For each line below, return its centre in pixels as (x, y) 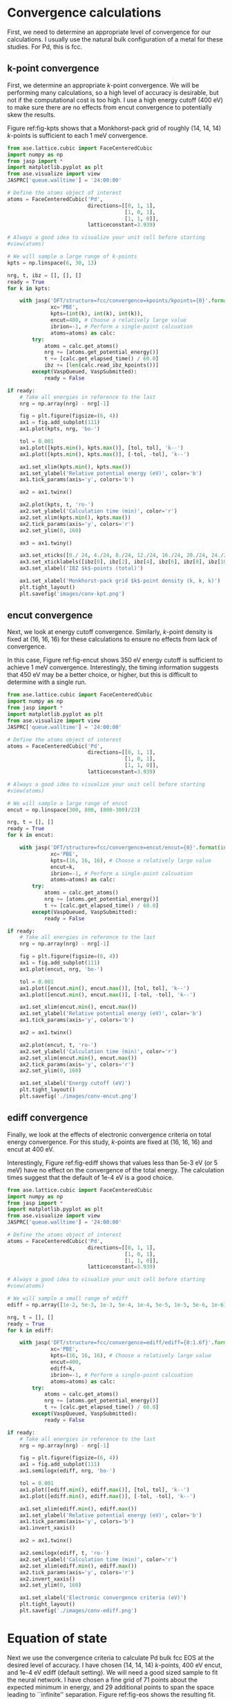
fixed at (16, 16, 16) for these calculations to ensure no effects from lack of (112, 640)
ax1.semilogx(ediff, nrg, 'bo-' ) (68, 1471)
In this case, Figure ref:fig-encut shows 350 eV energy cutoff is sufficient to (115, 660)
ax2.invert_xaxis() (48, 1579)
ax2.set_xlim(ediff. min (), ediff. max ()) (78, 1566)
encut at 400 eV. (31, 1149)
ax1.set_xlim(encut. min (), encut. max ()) (78, 1007)
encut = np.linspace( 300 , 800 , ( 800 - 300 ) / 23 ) (74, 810)
